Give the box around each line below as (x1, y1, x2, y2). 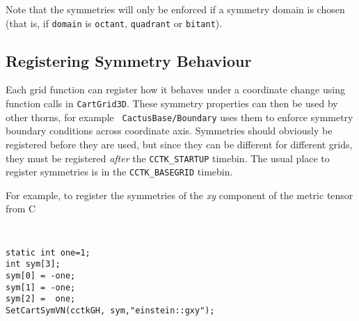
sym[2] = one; (6, 294, 76, 304)
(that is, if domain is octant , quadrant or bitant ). (6, 15, 223, 30)
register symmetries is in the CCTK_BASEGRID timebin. (6, 164, 233, 179)
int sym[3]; (6, 259, 61, 269)
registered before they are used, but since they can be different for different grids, (6, 136, 353, 151)
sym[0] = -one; (6, 271, 76, 281)
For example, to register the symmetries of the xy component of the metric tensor (6, 187, 353, 202)
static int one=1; (6, 247, 90, 258)
